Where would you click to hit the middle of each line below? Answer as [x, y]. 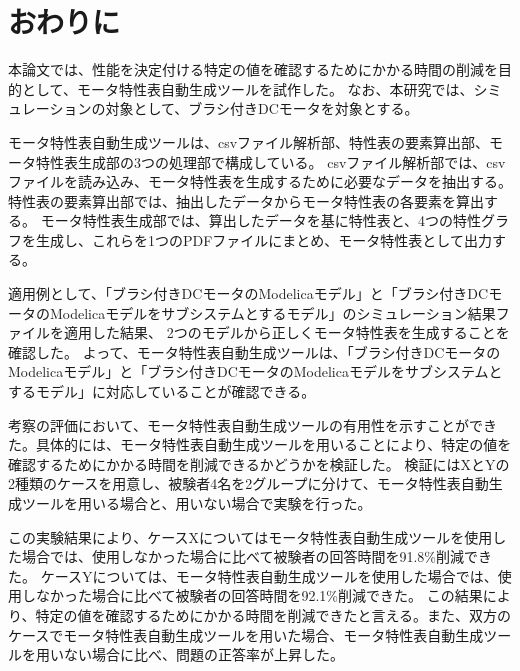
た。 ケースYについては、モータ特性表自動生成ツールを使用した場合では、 [253, 575]
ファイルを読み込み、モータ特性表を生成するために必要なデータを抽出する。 [260, 181]
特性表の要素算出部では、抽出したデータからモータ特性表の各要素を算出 [246, 200]
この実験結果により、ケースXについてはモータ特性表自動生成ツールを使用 [250, 536]
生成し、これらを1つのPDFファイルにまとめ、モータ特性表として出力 [263, 239]
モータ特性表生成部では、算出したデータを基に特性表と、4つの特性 [261, 220]
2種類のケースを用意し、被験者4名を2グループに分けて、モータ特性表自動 [248, 483]
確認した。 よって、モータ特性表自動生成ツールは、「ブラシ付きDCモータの [254, 351]
